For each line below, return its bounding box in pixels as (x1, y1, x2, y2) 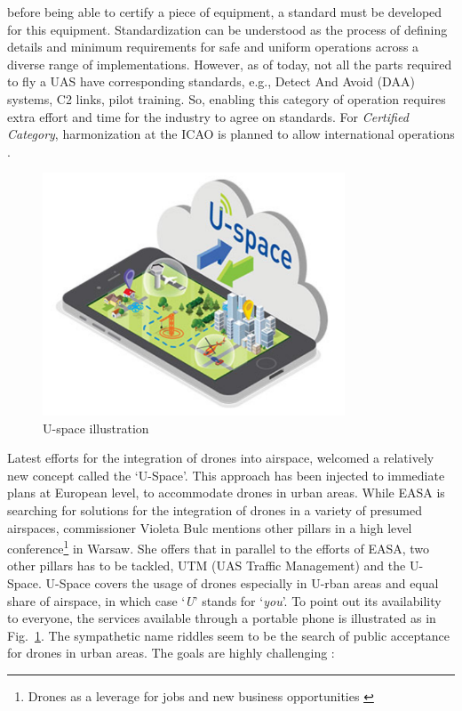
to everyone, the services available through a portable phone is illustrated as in (7, 609, 436, 627)
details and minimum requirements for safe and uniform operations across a (7, 37, 419, 56)
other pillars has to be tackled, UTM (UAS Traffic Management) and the (7, 556, 406, 575)
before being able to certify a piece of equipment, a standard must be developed (7, 3, 442, 20)
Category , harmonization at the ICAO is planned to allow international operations (7, 125, 455, 143)
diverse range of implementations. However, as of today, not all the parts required (7, 54, 452, 73)
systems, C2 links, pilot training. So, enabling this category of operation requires (7, 89, 446, 108)
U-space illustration (43, 418, 149, 437)
